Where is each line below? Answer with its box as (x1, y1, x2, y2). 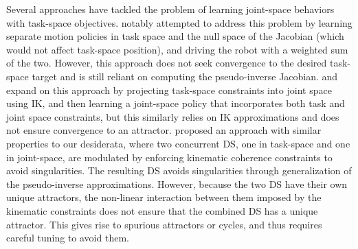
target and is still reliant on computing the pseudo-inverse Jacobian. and (32, 69, 338, 83)
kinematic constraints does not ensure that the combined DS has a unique (6, 203, 318, 217)
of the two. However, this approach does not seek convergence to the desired (6, 56, 327, 70)
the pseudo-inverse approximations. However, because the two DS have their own (6, 176, 348, 191)
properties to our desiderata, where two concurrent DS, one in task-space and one (6, 136, 350, 150)
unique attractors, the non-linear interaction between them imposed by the (6, 190, 322, 204)
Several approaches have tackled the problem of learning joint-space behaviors (6, 2, 335, 16)
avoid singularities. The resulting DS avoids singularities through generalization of (6, 163, 352, 178)
